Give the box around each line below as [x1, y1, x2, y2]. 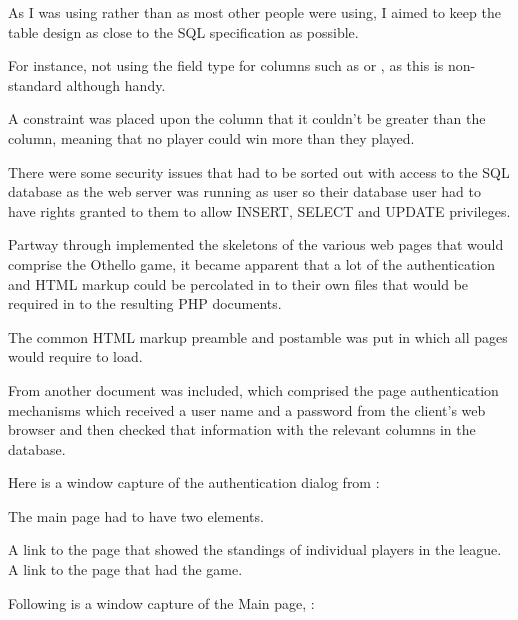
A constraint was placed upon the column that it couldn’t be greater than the [8, 108, 486, 129]
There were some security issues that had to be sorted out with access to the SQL [8, 161, 510, 182]
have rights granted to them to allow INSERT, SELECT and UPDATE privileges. [8, 200, 511, 221]
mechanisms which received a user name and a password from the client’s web [8, 399, 486, 420]
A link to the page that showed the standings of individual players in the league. [8, 539, 502, 560]
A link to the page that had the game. [8, 559, 243, 580]
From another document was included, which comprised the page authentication [8, 379, 499, 400]
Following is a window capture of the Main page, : [8, 592, 315, 613]
